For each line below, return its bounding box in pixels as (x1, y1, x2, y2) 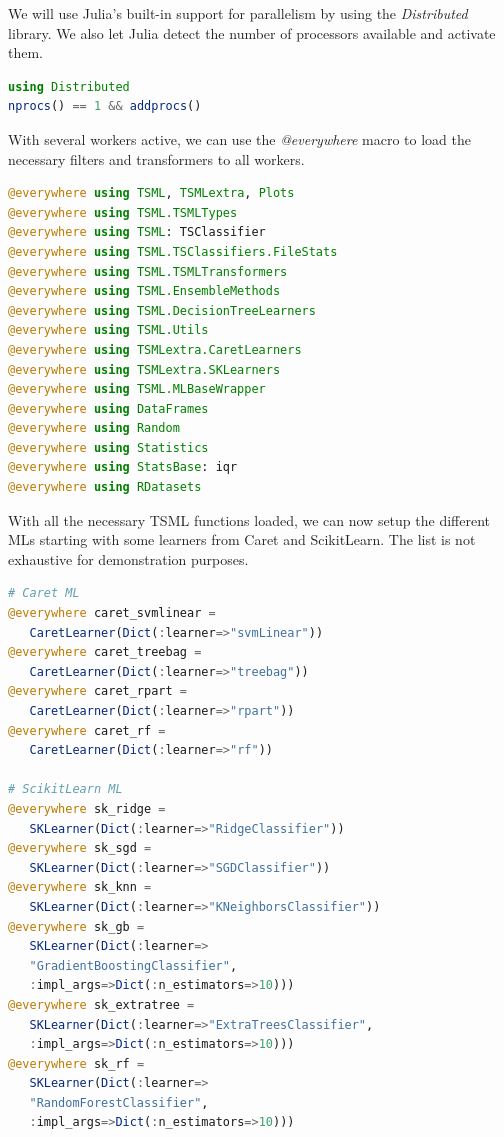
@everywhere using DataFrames (8, 401, 209, 416)
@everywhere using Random (8, 421, 180, 436)
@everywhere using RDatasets (8, 480, 202, 495)
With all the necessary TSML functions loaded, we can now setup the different (8, 509, 491, 530)
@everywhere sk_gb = (8, 919, 145, 934)
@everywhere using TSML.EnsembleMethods (8, 284, 281, 299)
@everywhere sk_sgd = (8, 841, 152, 856)
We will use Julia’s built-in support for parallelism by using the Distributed (8, 3, 468, 23)
